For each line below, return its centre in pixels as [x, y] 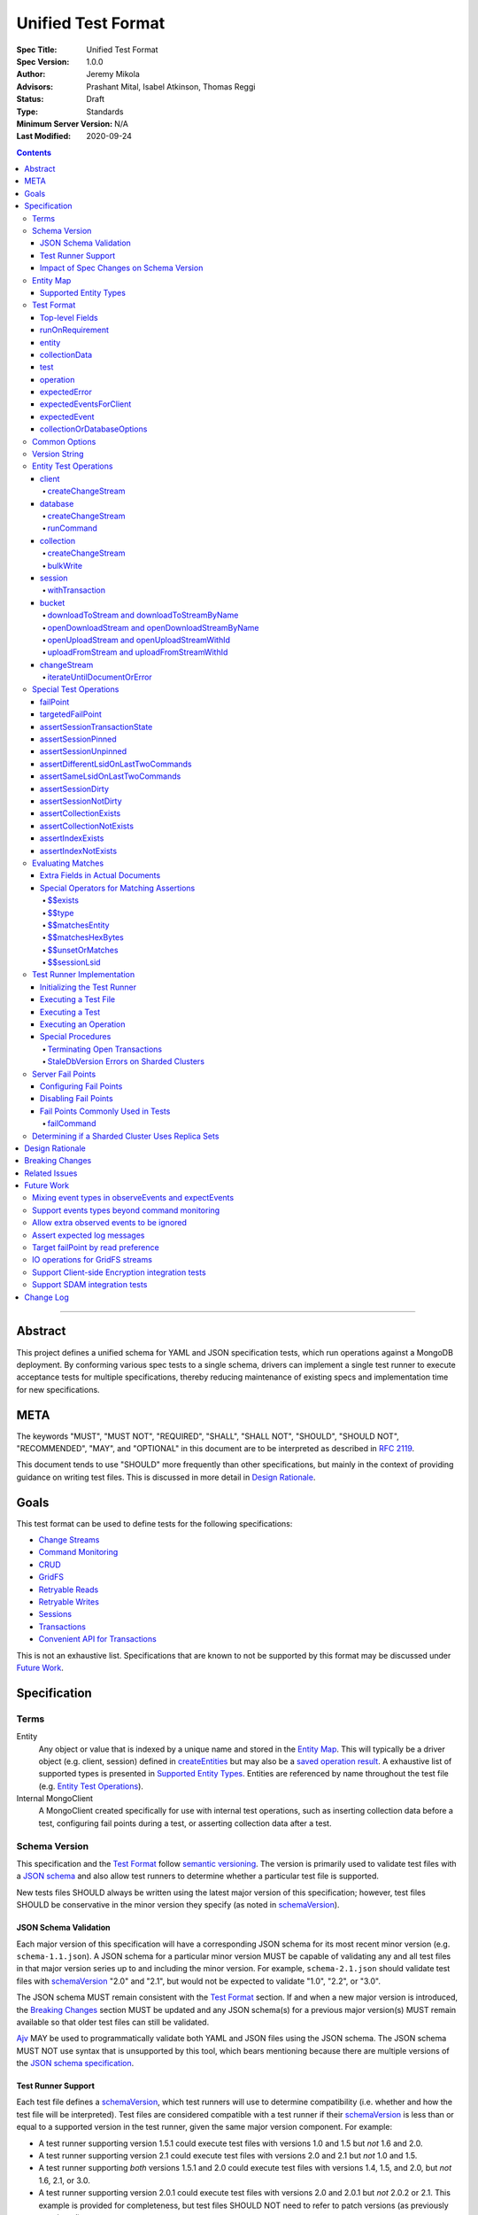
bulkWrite [65, 565]
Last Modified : [43, 136]
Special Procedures [76, 1037]
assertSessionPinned [78, 739]
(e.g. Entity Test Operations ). [91, 1786]
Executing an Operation [83, 1024]
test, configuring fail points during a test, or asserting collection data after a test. [185, 1823]
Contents [34, 152]
